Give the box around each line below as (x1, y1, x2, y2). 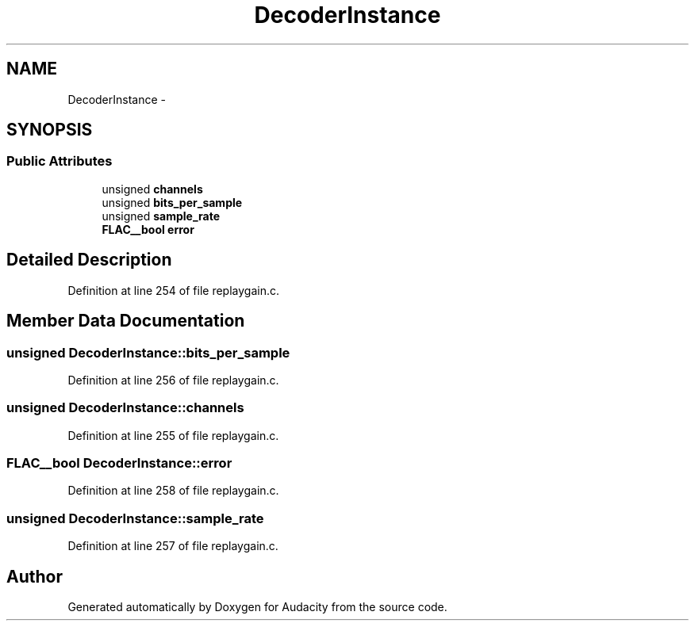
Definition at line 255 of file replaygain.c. (67, 428, 279, 442)
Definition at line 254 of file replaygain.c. (67, 283, 279, 297)
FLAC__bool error (102, 222, 194, 236)
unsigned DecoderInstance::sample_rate (6, 510, 264, 526)
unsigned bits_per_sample (102, 195, 243, 209)
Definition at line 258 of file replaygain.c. (67, 484, 279, 498)
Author (6, 566, 63, 587)
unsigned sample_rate (102, 208, 221, 223)
